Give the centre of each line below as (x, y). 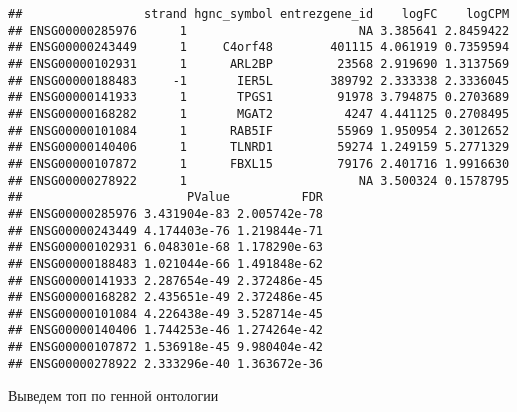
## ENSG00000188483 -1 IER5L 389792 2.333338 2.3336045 (259, 80)
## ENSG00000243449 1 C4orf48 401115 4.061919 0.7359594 (259, 47)
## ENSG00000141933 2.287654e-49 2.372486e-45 (165, 280)
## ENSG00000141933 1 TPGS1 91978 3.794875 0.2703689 (259, 97)
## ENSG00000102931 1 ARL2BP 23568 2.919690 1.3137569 (259, 63)
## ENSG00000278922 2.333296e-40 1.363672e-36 (165, 363)
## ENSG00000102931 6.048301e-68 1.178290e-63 (165, 247)
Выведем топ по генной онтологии (113, 395)
